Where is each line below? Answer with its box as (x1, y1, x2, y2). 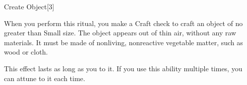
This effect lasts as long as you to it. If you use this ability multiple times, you (4, 63, 243, 73)
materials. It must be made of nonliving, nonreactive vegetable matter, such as (4, 37, 243, 47)
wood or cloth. (4, 47, 48, 57)
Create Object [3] (4, 1, 55, 11)
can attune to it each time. (4, 73, 85, 83)
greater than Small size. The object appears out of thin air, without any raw (4, 28, 237, 38)
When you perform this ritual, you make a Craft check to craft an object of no (4, 18, 243, 28)
